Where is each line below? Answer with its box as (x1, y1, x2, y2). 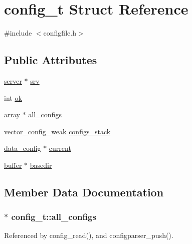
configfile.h (43, 28, 76, 38)
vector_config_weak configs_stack (4, 126, 111, 136)
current (49, 143, 71, 153)
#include (4, 28, 32, 38)
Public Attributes (4, 52, 97, 68)
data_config (4, 143, 41, 153)
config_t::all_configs (11, 210, 96, 223)
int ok (4, 92, 22, 103)
